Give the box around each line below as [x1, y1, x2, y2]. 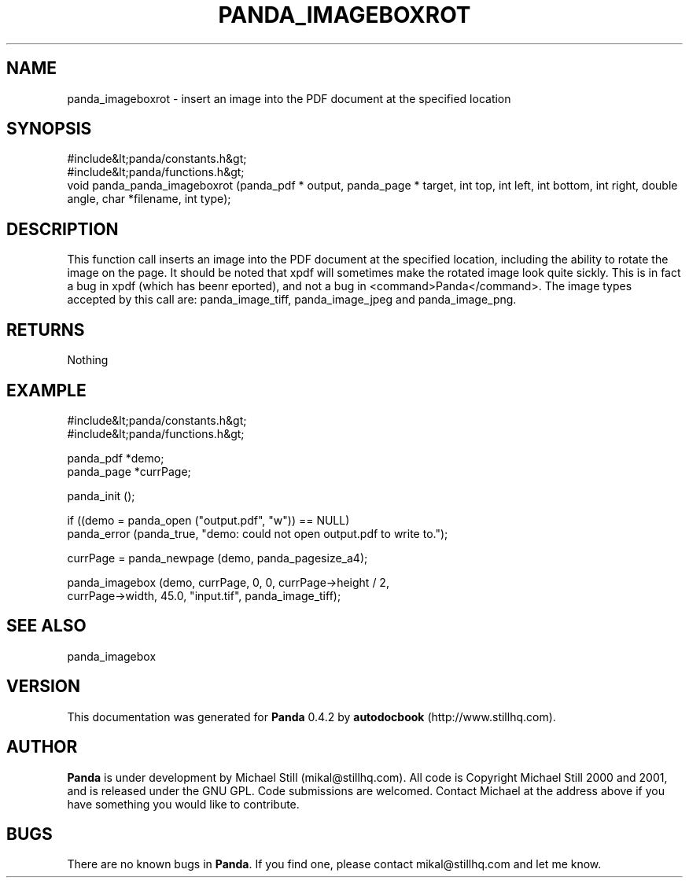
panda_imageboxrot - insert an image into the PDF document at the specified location [67, 91, 511, 105]
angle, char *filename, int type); [67, 192, 231, 206]
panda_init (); [67, 488, 135, 503]
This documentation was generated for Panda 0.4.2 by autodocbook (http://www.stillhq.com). [67, 709, 556, 724]
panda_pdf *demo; [67, 451, 164, 465]
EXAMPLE [6, 380, 87, 400]
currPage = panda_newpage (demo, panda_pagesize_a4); [67, 551, 368, 565]
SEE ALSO [6, 616, 87, 636]
